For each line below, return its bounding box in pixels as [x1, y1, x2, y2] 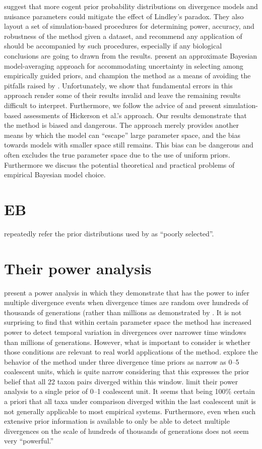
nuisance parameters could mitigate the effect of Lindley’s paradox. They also [4, 11, 244, 21]
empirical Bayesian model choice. [4, 169, 106, 180]
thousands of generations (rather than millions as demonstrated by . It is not [4, 307, 242, 317]
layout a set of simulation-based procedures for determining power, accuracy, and [4, 21, 254, 31]
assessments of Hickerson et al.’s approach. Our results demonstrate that [23, 110, 247, 120]
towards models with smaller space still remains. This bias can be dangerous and [4, 139, 253, 150]
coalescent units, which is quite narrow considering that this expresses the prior [4, 366, 249, 377]
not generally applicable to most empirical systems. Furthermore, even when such [4, 406, 255, 416]
